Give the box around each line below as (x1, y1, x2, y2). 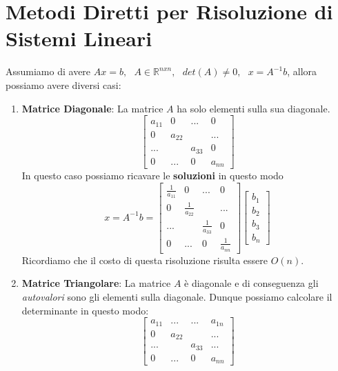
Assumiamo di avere (6, 64, 91, 79)
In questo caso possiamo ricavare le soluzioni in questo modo (21, 168, 284, 183)
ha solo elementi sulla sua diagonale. (177, 101, 330, 115)
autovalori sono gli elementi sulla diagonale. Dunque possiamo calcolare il (21, 289, 332, 303)
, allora (287, 64, 317, 79)
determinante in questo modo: (21, 303, 149, 317)
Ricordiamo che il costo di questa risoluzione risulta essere (21, 252, 268, 267)
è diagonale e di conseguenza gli (184, 276, 319, 290)
